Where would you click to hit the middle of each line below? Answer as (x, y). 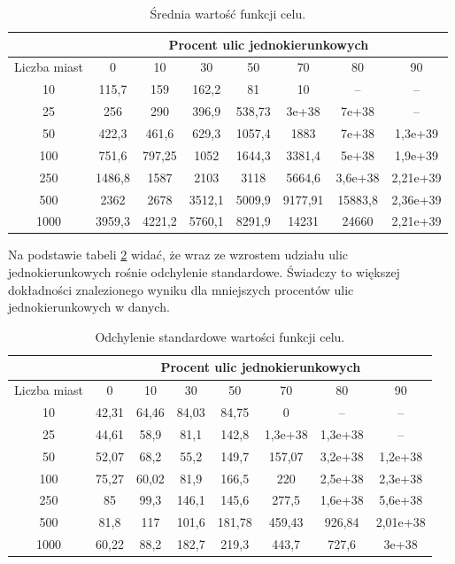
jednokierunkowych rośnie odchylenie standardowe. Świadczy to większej (204, 272)
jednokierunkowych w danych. (89, 307)
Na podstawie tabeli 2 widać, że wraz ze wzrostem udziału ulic (178, 255)
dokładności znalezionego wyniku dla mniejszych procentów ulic (181, 289)
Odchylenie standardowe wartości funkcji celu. (220, 336)
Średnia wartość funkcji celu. (228, 13)
